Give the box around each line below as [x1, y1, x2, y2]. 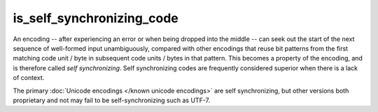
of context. [13, 74, 45, 82]
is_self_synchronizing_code [13, 10, 178, 26]
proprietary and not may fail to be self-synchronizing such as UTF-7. [13, 96, 210, 104]
